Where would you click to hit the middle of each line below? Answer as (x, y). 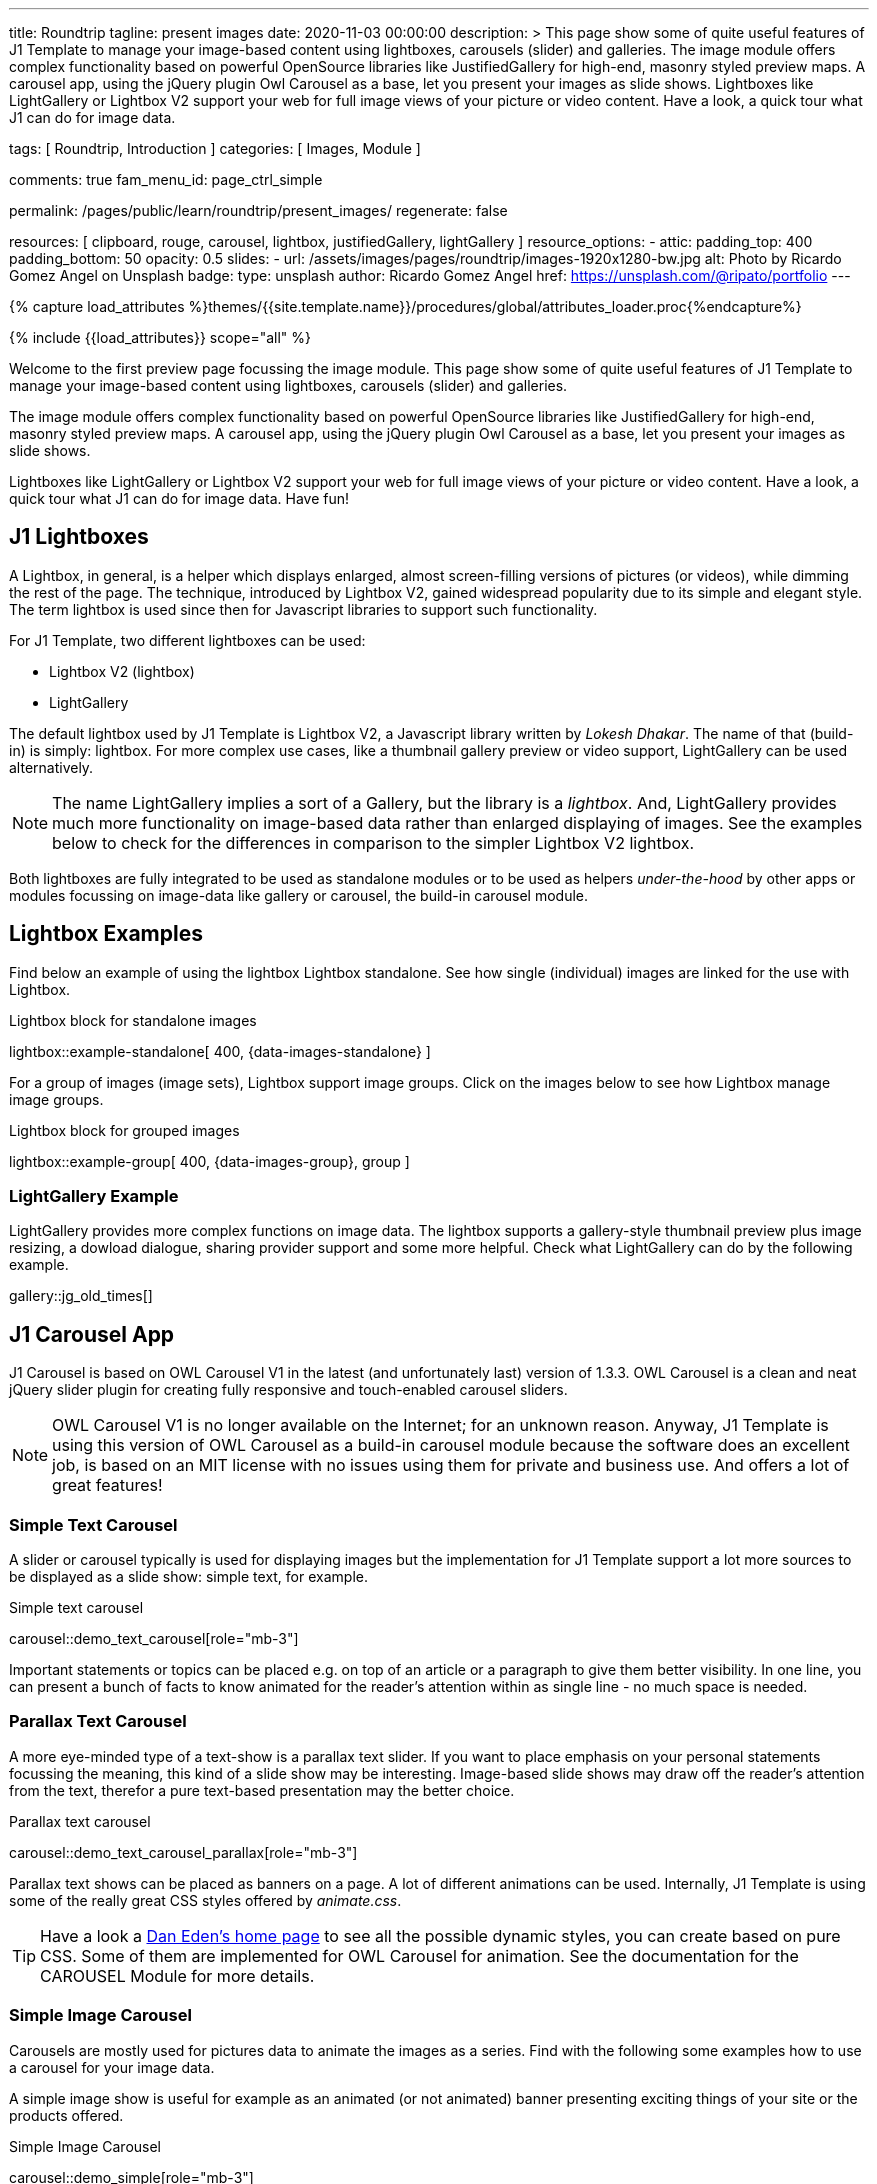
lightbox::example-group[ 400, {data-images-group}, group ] (209, 1161)
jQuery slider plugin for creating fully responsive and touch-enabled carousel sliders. (288, 1390)
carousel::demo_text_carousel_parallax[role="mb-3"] (183, 1852)
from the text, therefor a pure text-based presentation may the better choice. (262, 1790)
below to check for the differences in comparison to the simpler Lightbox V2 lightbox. (373, 842)
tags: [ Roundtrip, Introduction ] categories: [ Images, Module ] (215, 148)
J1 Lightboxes (79, 537)
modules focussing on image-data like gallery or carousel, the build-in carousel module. (299, 895)
